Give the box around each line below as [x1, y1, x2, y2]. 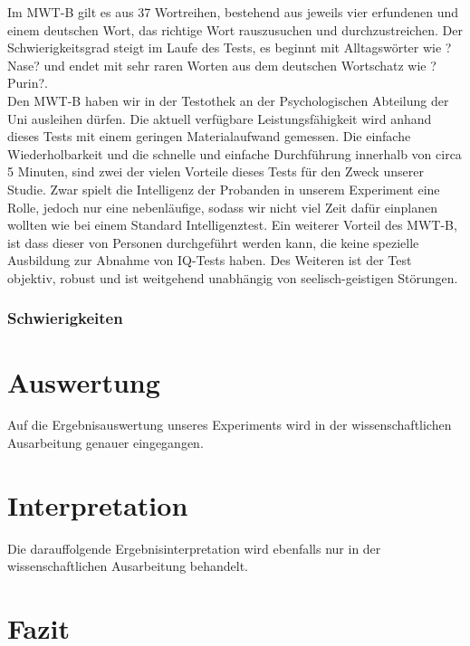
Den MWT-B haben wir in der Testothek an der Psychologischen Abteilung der [7, 90, 449, 109]
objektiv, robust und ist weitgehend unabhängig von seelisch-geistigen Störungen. [7, 268, 458, 287]
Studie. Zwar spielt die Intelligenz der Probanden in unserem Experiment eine [7, 179, 440, 198]
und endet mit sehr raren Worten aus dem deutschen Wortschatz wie [43, 55, 427, 74]
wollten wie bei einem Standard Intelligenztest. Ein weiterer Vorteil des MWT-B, [7, 215, 457, 234]
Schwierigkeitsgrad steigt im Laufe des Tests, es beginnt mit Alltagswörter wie [7, 38, 442, 57]
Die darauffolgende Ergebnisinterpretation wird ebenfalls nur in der [7, 538, 381, 557]
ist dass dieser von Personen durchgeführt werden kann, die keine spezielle [7, 233, 419, 252]
